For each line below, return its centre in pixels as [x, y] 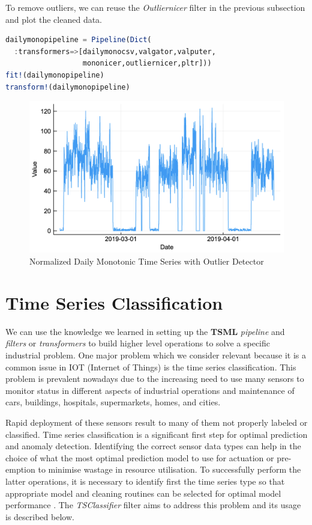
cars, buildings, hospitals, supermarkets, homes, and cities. [113, 402]
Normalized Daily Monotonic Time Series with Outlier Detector [147, 261]
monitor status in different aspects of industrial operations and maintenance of [150, 390]
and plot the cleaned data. [54, 19]
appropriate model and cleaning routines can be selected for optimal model [143, 493]
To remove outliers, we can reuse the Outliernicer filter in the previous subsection [155, 7]
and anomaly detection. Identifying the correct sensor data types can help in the [153, 446]
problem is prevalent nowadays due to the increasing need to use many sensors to [155, 379]
